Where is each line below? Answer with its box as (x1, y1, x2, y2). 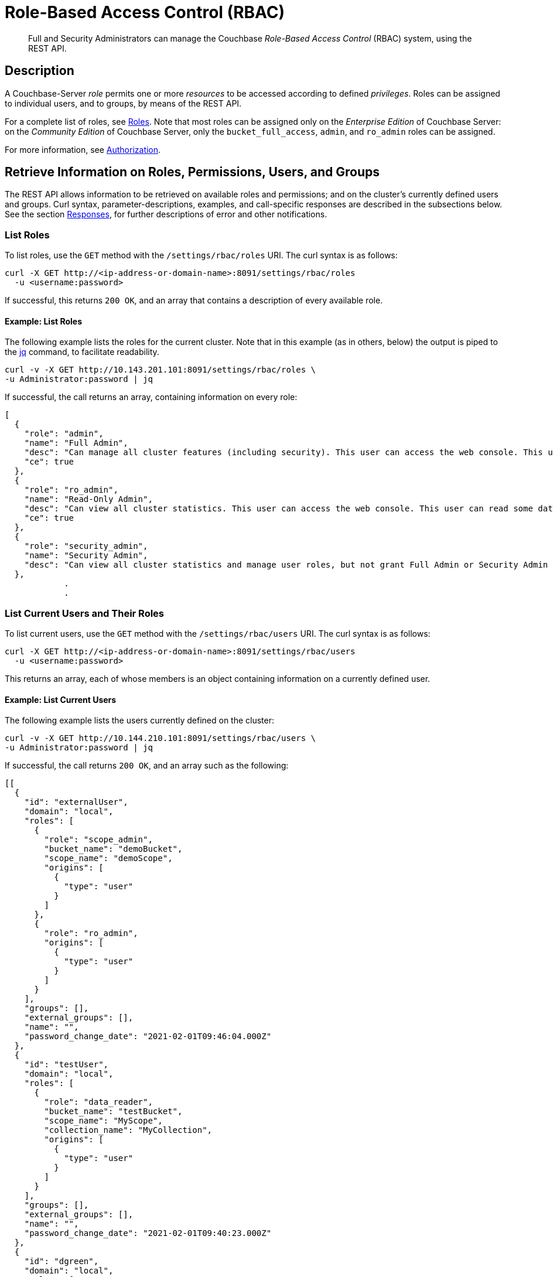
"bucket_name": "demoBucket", (44, 844, 183, 854)
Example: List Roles (5, 316, 83, 326)
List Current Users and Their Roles (5, 607, 165, 619)
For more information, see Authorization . (5, 144, 161, 155)
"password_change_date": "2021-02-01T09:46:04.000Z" (24, 1032, 272, 1042)
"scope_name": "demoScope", (44, 853, 173, 863)
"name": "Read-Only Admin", (24, 494, 153, 504)
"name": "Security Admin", (24, 551, 148, 561)
